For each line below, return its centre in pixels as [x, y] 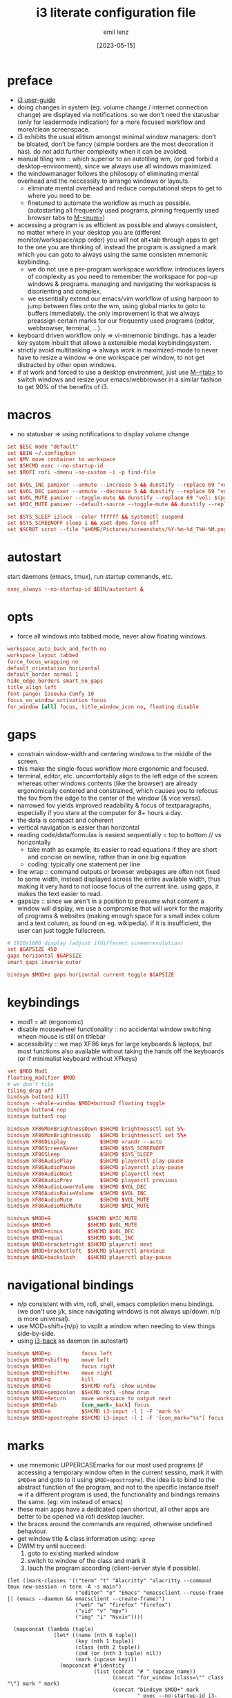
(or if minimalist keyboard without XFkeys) [77, 1058]
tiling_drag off [30, 1091]
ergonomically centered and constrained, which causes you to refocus [117, 790]
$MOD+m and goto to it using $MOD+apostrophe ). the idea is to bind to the [116, 1479]
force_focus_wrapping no [43, 662]
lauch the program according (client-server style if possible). [114, 1568]
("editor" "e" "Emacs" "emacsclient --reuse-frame [149, 1593]
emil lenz [116, 32]
